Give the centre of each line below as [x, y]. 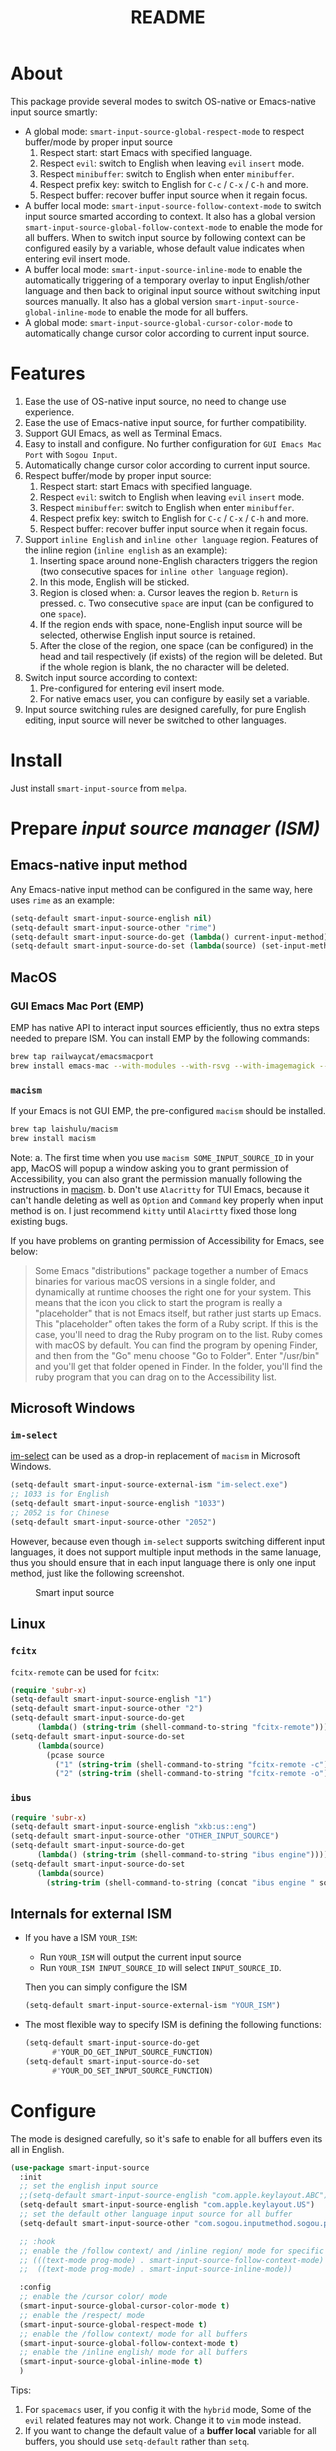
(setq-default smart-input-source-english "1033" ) [118, 1504]
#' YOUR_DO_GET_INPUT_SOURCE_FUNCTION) [132, 2052]
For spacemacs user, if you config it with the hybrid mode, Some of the [168, 2410]
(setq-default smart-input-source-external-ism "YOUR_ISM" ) [152, 2006]
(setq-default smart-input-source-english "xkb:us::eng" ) [133, 1827]
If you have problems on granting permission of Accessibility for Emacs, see [167, 1240]
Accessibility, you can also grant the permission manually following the [156, 1178]
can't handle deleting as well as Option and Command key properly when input [167, 1200]
